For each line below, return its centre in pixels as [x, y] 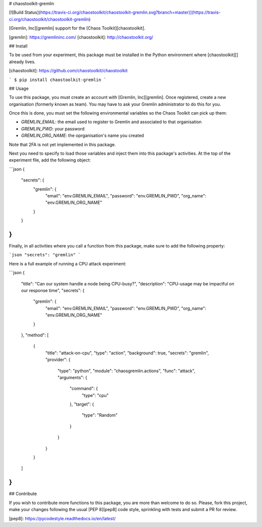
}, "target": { [82, 404]
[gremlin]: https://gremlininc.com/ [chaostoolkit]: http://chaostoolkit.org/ [81, 37]
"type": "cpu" [95, 395]
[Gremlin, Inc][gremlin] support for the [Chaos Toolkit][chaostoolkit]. [77, 28]
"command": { [84, 389]
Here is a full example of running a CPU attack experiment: [68, 263]
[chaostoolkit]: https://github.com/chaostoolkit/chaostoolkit [68, 71]
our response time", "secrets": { [53, 291]
